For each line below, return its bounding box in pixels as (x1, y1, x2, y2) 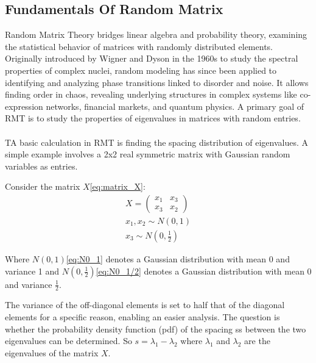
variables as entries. (5, 159, 78, 172)
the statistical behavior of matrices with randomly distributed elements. (5, 40, 273, 52)
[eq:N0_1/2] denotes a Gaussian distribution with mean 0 (96, 264, 312, 277)
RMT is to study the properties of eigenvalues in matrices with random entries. (5, 112, 301, 124)
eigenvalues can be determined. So (5, 334, 132, 347)
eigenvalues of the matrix (5, 346, 99, 359)
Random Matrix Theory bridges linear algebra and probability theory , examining (5, 28, 307, 41)
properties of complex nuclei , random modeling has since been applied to (5, 63, 277, 76)
